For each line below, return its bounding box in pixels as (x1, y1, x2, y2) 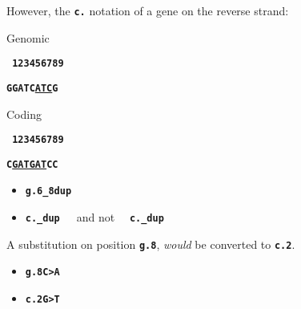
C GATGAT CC (6, 158, 58, 170)
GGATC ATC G (6, 82, 58, 94)
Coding (6, 105, 42, 122)
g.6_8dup (25, 185, 72, 197)
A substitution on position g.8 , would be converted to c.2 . (6, 235, 295, 252)
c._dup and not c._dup (25, 209, 164, 226)
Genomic (6, 29, 50, 46)
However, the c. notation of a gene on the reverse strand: (6, 2, 289, 18)
